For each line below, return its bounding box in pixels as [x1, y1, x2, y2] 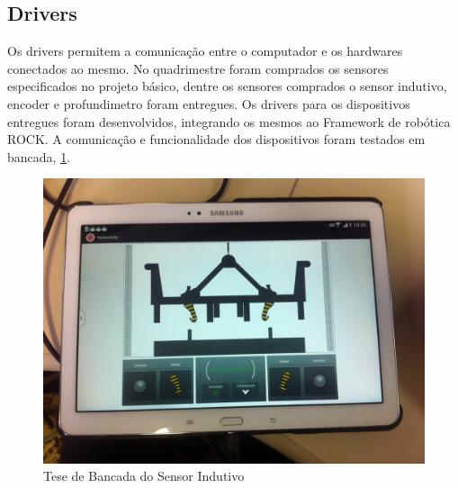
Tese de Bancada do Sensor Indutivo [43, 466, 245, 485]
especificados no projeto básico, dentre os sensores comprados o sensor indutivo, [7, 77, 447, 95]
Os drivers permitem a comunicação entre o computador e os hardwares [7, 41, 403, 60]
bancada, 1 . [7, 147, 71, 166]
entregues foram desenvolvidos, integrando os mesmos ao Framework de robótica [7, 112, 451, 131]
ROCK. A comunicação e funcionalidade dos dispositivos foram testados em [7, 130, 426, 149]
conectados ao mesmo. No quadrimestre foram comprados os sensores [7, 59, 389, 77]
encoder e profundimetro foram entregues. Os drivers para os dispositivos [7, 94, 410, 113]
